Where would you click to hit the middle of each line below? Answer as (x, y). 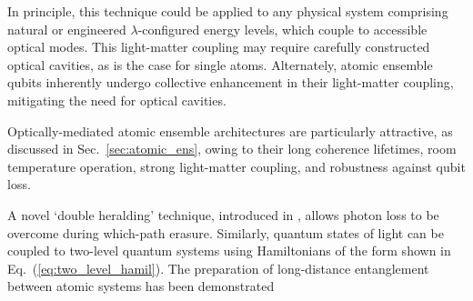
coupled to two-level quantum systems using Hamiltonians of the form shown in (229, 251)
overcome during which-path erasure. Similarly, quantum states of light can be (226, 232)
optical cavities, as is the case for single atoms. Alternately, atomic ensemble (220, 64)
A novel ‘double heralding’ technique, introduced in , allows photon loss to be (223, 214)
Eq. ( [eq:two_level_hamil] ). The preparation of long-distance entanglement (218, 268)
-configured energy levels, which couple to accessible (282, 29)
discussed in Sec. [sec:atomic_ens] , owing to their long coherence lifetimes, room (232, 149)
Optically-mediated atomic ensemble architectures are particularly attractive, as (230, 130)
